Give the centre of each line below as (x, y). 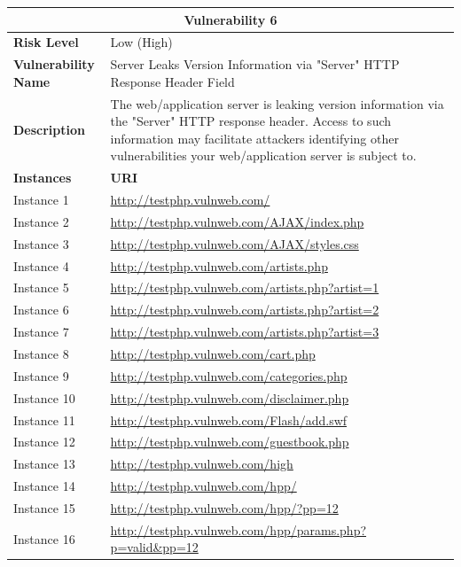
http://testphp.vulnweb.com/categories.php (229, 375)
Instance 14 (44, 486)
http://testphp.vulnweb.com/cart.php (213, 353)
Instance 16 (44, 538)
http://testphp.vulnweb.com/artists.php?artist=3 (245, 332)
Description (50, 130)
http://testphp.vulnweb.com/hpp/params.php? (238, 529)
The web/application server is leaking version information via (277, 103)
